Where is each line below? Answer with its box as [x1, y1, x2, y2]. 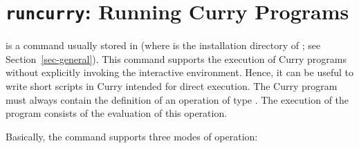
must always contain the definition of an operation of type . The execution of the [6, 92, 349, 107]
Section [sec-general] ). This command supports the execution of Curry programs [6, 51, 347, 66]
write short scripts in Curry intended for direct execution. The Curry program [6, 79, 338, 93]
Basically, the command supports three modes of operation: [6, 129, 258, 143]
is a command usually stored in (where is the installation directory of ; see [6, 38, 321, 53]
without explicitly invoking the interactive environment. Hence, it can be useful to [6, 65, 354, 80]
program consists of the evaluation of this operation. [6, 106, 228, 120]
